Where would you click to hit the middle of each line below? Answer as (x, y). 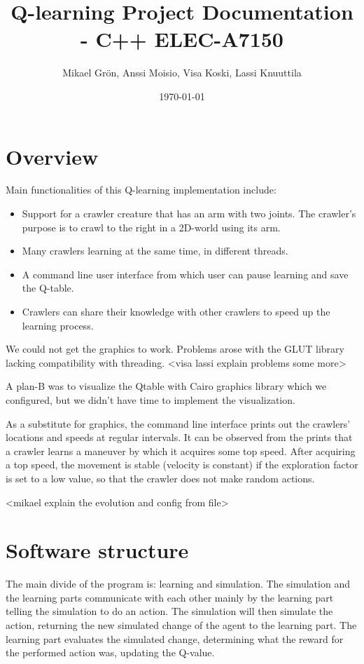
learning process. (58, 325)
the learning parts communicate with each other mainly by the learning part (170, 597)
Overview (52, 156)
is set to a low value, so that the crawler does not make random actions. (160, 478)
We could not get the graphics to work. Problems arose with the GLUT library (175, 349)
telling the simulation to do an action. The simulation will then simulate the (169, 611)
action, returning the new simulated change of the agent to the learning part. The (181, 625)
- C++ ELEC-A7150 (182, 39)
